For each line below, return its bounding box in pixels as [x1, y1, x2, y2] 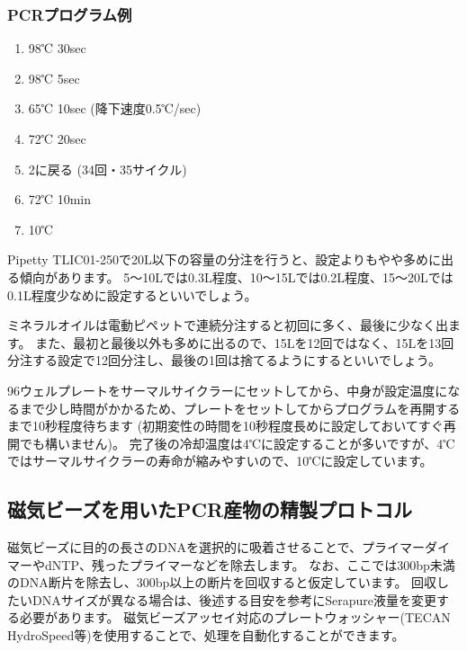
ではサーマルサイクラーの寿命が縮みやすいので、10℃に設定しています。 [7, 451, 433, 470]
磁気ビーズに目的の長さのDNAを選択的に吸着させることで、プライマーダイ [7, 538, 451, 557]
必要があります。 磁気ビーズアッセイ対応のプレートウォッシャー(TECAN [19, 608, 451, 627]
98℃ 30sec [28, 39, 86, 58]
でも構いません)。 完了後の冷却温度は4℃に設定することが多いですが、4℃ [19, 433, 455, 452]
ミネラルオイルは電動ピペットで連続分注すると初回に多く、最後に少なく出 [7, 316, 448, 334]
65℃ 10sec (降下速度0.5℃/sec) [28, 99, 202, 118]
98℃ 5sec [28, 68, 80, 87]
